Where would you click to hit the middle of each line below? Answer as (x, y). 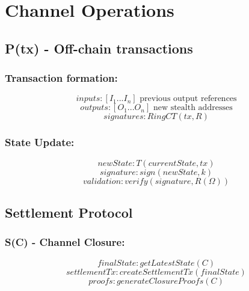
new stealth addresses (193, 108)
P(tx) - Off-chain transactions (99, 48)
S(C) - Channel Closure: (65, 242)
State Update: (40, 142)
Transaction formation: (61, 78)
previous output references (188, 99)
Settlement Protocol (69, 212)
